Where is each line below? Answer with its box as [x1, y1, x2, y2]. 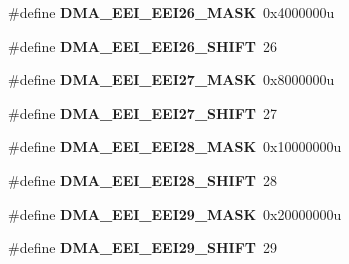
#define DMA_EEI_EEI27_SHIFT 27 [8, 102, 278, 123]
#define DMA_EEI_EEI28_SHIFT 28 [8, 169, 278, 190]
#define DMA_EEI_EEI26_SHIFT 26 [8, 35, 278, 56]
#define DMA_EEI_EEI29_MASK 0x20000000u [8, 203, 342, 224]
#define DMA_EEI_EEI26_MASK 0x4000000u [8, 2, 335, 22]
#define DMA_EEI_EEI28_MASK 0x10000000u [8, 136, 342, 157]
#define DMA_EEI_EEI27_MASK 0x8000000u [8, 69, 335, 90]
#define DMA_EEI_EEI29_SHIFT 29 [8, 237, 278, 258]
